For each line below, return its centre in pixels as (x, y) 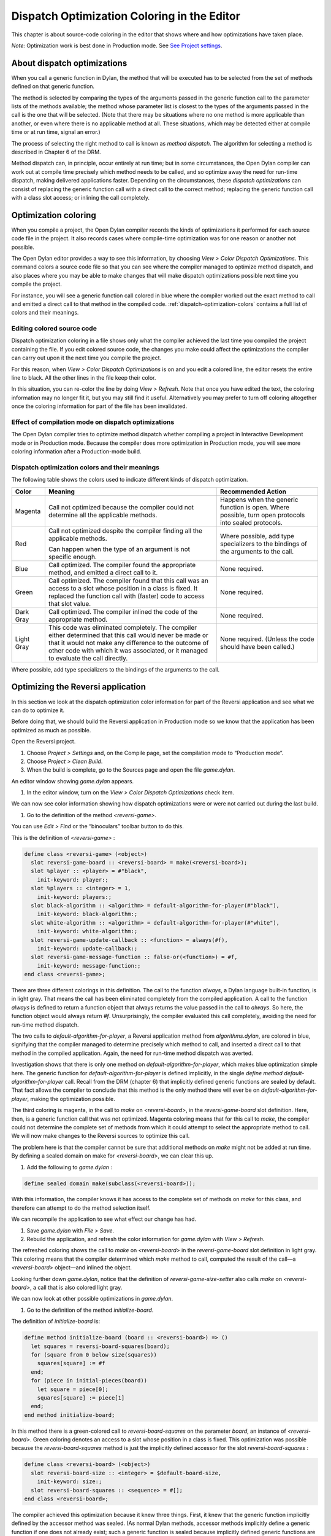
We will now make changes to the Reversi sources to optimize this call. (101, 1136)
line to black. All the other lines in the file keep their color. (84, 378)
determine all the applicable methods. (103, 515)
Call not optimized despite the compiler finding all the (125, 530)
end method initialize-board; (70, 1415)
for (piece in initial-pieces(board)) (89, 1381)
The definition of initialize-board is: (56, 1322)
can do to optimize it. (38, 710)
